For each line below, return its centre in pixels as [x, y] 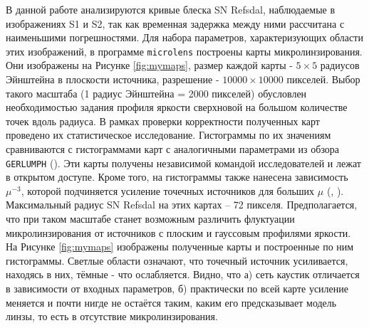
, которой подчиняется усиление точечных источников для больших [168, 190]
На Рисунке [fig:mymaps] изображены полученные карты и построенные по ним [180, 247]
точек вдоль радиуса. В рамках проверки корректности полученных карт [163, 121]
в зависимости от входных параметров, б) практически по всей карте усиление [177, 288]
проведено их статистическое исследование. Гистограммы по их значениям [168, 135]
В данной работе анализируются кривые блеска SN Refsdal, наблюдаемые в [171, 9]
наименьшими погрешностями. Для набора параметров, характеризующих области [184, 37]
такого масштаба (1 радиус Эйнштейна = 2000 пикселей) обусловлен [156, 93]
